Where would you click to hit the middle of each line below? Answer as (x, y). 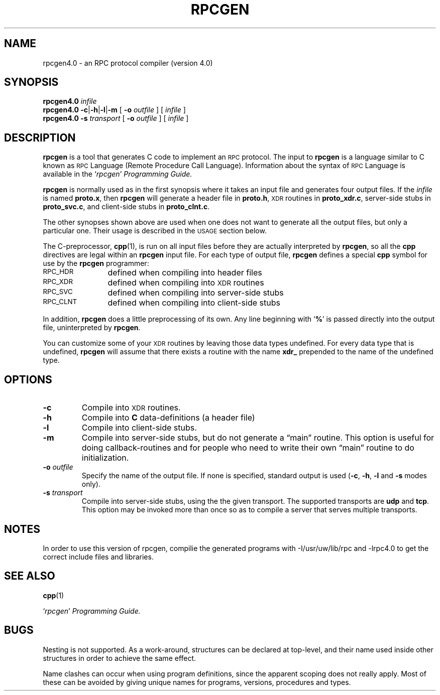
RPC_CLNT (60, 302)
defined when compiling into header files (185, 273)
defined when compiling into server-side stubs (196, 293)
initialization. (105, 458)
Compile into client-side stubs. (139, 428)
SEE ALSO (30, 576)
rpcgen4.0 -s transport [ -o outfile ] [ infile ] (116, 118)
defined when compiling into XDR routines (186, 283)
